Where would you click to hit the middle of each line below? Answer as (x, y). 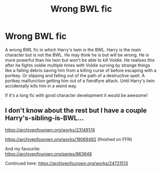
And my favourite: (23, 149)
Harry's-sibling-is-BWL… (44, 118)
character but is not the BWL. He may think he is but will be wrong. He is (77, 55)
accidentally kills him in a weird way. (41, 85)
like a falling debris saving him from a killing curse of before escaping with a (81, 70)
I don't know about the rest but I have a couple (76, 111)
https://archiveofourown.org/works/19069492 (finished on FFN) (69, 139)
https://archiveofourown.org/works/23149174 (50, 130)
